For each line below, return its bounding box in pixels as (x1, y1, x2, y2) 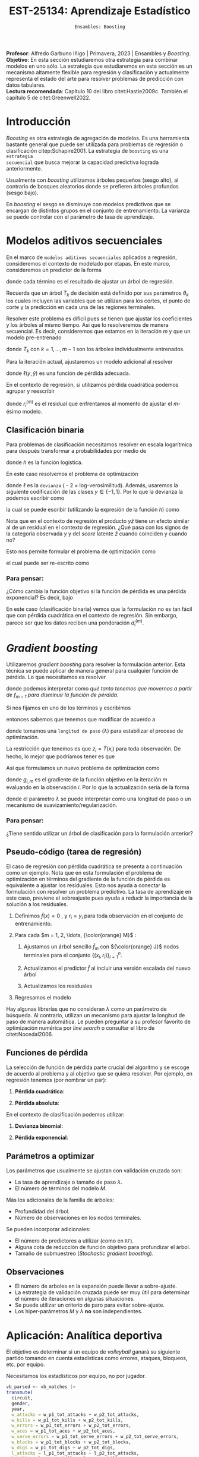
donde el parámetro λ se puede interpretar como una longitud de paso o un (6, 795, 191, 802)
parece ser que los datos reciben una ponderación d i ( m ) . (6, 618, 144, 627)
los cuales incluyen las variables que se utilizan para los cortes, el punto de (6, 297, 191, 304)
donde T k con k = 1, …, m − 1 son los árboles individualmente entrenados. (6, 345, 185, 354)
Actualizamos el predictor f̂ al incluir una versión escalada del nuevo (23, 964, 191, 972)
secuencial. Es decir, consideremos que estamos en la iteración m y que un (6, 327, 191, 335)
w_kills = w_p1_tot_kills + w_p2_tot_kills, (11, 1417, 124, 1423)
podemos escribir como (6, 494, 65, 502)
